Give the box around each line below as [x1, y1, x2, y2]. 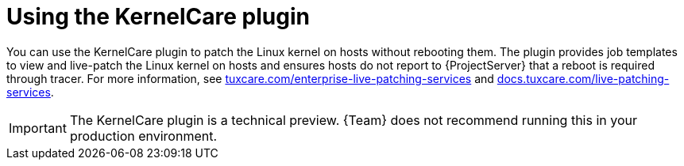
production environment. [69, 127, 218, 144]
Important [9, 119, 67, 136]
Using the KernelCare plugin [6, 3, 310, 30]
